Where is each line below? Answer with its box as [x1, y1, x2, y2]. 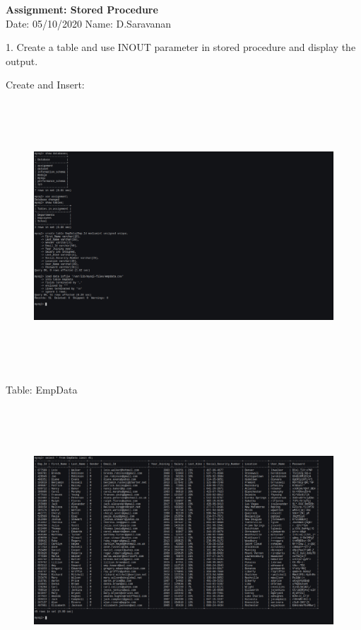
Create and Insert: [6, 77, 85, 92]
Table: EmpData [6, 382, 78, 396]
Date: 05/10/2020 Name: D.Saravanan [6, 16, 172, 30]
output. [6, 53, 38, 68]
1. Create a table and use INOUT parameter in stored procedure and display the [6, 40, 356, 55]
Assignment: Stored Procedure [6, 2, 158, 16]
